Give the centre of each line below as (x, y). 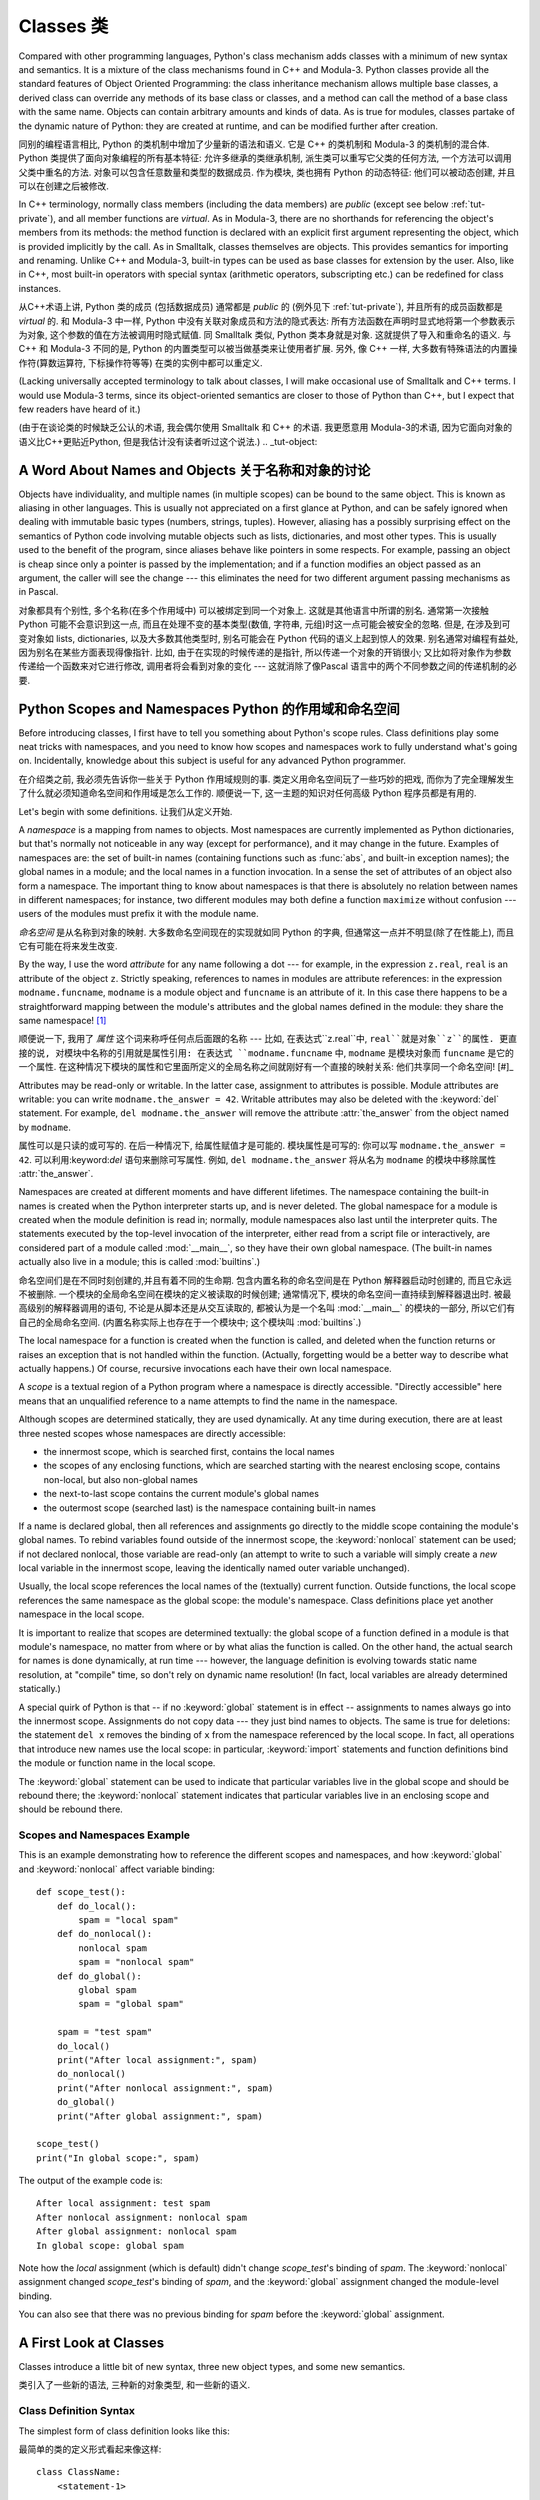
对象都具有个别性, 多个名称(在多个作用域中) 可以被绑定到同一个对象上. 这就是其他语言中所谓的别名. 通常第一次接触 (254, 610)
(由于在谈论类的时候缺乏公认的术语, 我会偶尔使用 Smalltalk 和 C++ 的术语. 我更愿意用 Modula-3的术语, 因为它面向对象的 (265, 427)
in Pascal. (38, 592)
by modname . (45, 1127)
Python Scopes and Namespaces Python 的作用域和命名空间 (209, 708)
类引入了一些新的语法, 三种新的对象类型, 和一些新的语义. (134, 2385)
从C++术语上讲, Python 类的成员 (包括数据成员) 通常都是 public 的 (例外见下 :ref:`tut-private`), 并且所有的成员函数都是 (261, 307)
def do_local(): (96, 1906)
